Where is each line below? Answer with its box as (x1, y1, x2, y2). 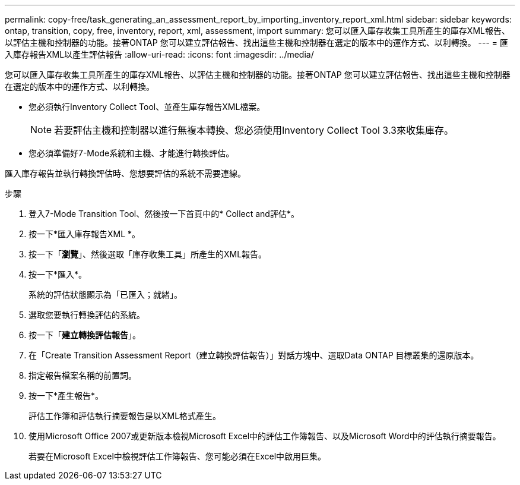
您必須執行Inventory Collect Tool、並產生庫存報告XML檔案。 (28, 102, 265, 112)
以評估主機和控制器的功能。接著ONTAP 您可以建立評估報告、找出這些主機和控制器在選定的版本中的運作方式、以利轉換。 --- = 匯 (5, 37, 509, 48)
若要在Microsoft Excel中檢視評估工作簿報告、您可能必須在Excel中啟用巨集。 (28, 451, 326, 461)
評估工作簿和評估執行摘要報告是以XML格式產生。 (28, 411, 221, 421)
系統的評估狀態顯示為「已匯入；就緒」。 (28, 289, 182, 300)
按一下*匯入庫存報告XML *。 (28, 229, 141, 239)
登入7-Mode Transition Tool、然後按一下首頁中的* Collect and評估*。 (28, 209, 299, 219)
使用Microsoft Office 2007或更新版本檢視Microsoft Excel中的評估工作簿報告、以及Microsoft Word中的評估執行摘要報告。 (28, 431, 501, 441)
